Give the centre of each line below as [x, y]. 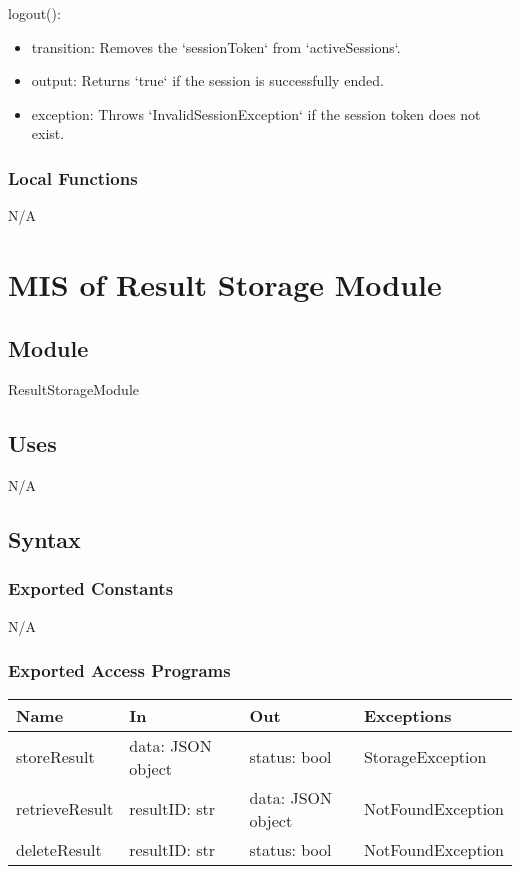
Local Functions [73, 177]
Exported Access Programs [119, 670]
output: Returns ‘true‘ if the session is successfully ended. [207, 80]
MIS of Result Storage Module [225, 283]
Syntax [44, 539]
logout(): [34, 13]
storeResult [55, 757]
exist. [48, 133]
